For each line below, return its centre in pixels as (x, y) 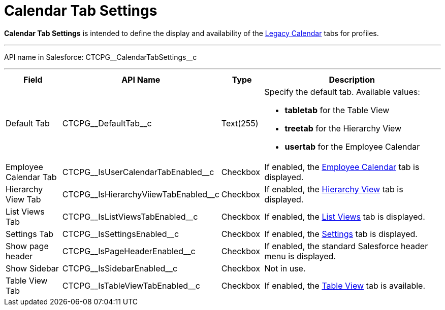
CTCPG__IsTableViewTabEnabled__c (131, 285)
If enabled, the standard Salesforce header (346, 246)
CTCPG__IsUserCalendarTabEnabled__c (138, 172)
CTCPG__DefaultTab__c (107, 123)
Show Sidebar (32, 268)
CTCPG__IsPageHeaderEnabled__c (129, 251)
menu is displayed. (300, 256)
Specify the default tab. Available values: (342, 92)
